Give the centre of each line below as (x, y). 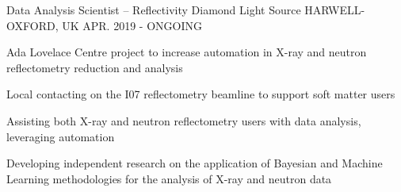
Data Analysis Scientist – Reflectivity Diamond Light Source (154, 10)
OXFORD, (32, 25)
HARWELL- (335, 10)
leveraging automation (61, 136)
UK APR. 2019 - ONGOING (132, 25)
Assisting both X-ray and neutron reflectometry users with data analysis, (184, 120)
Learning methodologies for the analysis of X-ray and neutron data (169, 178)
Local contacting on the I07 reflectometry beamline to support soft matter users (201, 94)
